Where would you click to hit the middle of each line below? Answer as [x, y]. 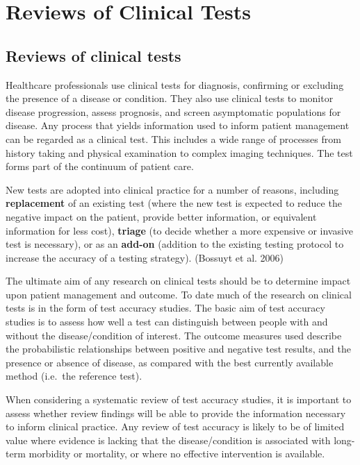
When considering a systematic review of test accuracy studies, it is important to [179, 399]
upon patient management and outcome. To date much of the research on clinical [179, 294]
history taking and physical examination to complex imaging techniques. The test [179, 152]
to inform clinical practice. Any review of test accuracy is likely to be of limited [175, 426]
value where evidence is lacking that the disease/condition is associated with [168, 440]
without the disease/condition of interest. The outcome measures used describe [174, 335]
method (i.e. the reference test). [74, 376]
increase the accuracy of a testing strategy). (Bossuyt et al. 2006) [145, 257]
